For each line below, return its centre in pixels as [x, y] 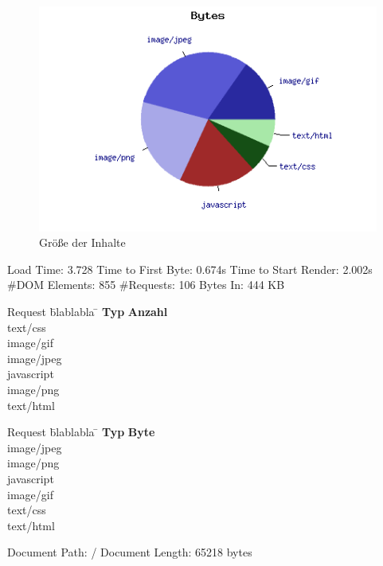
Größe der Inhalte [82, 242]
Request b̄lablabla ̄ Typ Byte [81, 432]
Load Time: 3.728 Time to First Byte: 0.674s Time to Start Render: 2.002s [190, 269]
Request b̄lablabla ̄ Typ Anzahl [88, 312]
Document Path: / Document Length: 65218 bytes [130, 552]
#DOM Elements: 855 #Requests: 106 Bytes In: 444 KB [146, 285]
